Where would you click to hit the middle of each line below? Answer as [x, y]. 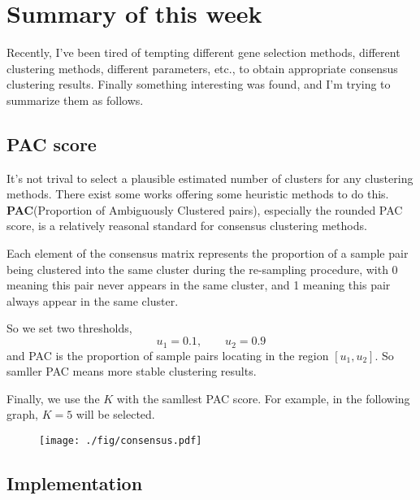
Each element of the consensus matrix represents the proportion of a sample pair [208, 253]
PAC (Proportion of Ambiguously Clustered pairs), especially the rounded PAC [205, 209]
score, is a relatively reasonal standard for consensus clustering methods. [187, 226]
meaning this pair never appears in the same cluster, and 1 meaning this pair [199, 285]
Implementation [75, 483]
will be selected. [115, 414]
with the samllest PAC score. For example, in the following [263, 398]
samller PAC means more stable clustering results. [132, 371]
